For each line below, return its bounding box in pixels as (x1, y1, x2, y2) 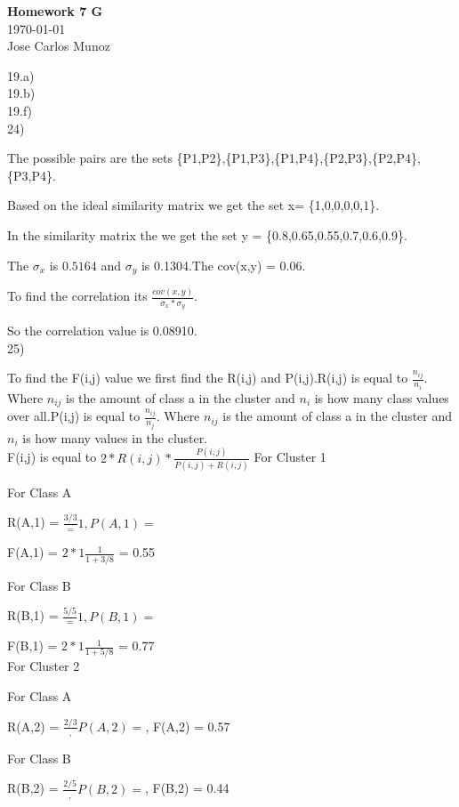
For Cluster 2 (7, 657, 80, 675)
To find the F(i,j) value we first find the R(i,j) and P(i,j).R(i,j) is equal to (7, 368, 408, 387)
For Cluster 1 (254, 448, 326, 466)
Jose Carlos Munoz (7, 36, 110, 55)
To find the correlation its (7, 286, 148, 305)
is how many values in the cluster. (22, 428, 208, 447)
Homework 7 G (7, 2, 103, 20)
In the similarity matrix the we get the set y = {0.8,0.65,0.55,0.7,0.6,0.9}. (7, 225, 407, 244)
